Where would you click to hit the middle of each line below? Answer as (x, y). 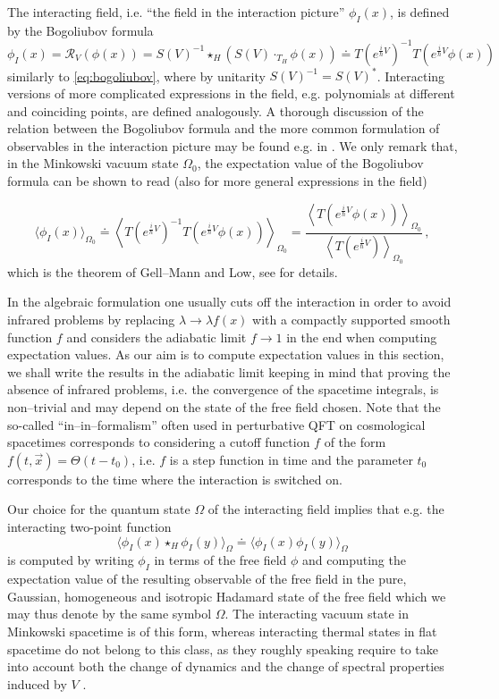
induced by (37, 683)
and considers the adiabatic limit (156, 337)
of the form (355, 442)
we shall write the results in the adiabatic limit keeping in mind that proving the (229, 371)
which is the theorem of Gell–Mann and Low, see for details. (173, 271)
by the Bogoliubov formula (80, 30)
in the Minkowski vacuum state (93, 163)
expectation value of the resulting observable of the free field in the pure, (207, 579)
